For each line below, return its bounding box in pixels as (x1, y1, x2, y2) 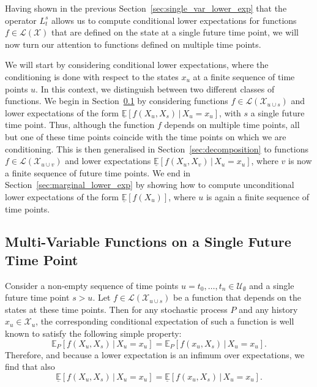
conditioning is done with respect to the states (5, 70, 179, 83)
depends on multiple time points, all (164, 118, 300, 131)
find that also (5, 360, 55, 373)
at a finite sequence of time (193, 70, 295, 83)
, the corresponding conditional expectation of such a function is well (35, 315, 294, 328)
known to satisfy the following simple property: (5, 327, 182, 340)
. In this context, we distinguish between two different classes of (35, 82, 275, 95)
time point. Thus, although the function (5, 118, 155, 131)
